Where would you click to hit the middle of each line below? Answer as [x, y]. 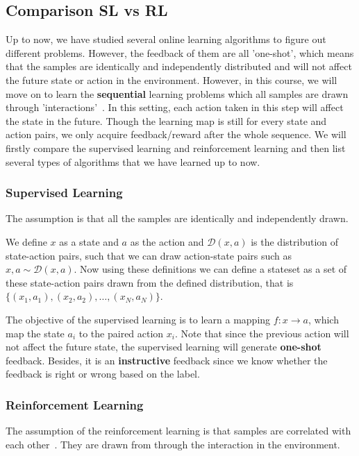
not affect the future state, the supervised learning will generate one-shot [164, 347]
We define [26, 241]
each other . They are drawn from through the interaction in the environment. [173, 444]
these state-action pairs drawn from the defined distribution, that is [150, 282]
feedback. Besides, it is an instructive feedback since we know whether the [167, 360]
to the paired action [121, 333]
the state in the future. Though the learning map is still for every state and [166, 120]
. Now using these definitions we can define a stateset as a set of [210, 269]
